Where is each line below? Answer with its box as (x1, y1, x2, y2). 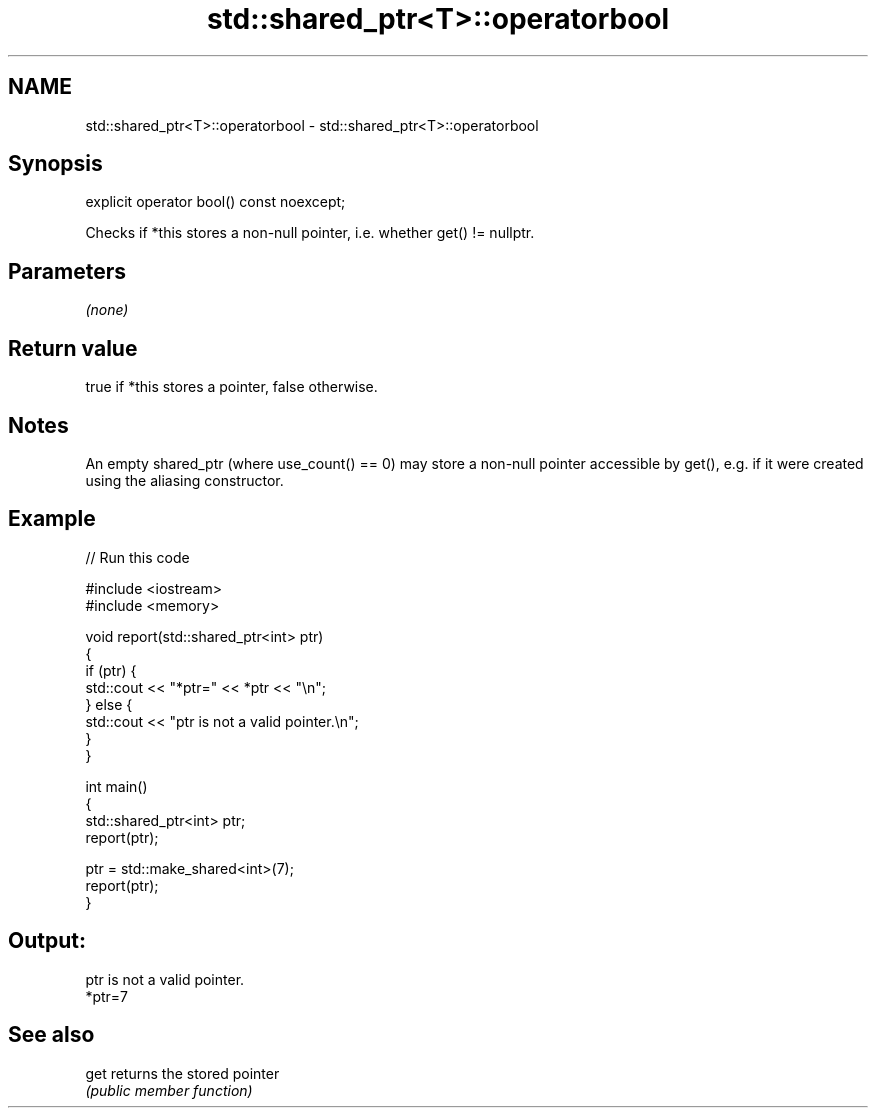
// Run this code (85, 548, 190, 566)
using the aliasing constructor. (85, 471, 284, 489)
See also (8, 1022, 95, 1048)
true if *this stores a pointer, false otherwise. (85, 378, 378, 396)
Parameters (8, 258, 126, 284)
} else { (85, 695, 133, 713)
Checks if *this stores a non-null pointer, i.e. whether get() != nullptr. (85, 224, 535, 242)
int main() (85, 777, 148, 795)
